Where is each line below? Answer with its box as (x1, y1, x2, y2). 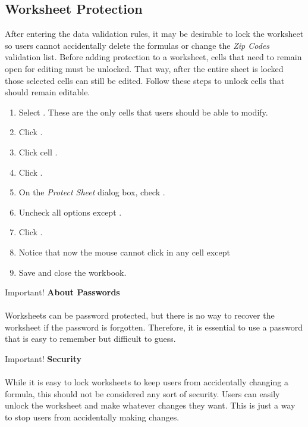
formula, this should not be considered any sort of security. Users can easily (5, 387, 280, 400)
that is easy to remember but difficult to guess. (5, 332, 176, 345)
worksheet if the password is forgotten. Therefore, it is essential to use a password (5, 320, 303, 333)
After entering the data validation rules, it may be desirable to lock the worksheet (5, 27, 304, 40)
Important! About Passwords (5, 286, 120, 298)
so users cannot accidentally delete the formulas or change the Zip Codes (5, 39, 270, 51)
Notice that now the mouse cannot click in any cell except (18, 245, 230, 258)
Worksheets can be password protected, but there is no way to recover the (5, 309, 275, 322)
